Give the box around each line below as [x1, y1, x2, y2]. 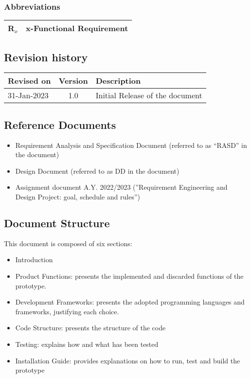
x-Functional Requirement [26, 22, 128, 34]
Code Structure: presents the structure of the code [15, 323, 166, 333]
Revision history [4, 49, 88, 64]
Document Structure [4, 215, 110, 230]
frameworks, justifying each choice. [15, 306, 119, 316]
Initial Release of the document [95, 90, 202, 101]
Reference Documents [4, 117, 116, 132]
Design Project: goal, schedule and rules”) [15, 192, 140, 201]
